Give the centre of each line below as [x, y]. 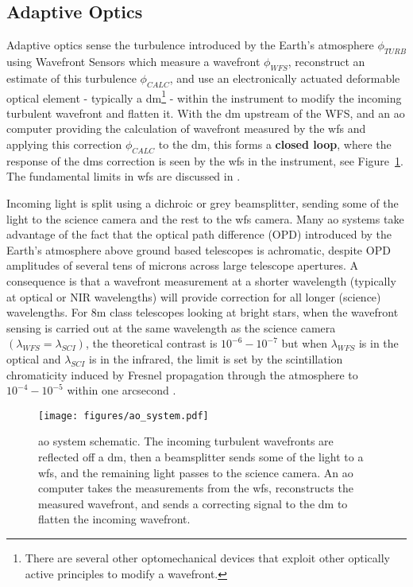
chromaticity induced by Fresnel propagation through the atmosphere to [182, 374]
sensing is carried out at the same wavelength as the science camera [171, 327]
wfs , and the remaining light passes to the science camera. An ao [196, 472]
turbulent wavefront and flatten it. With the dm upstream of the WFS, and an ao [206, 113]
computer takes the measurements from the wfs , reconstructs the [196, 488]
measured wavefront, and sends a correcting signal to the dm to [193, 503]
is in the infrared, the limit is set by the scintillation [216, 358]
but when [305, 343]
